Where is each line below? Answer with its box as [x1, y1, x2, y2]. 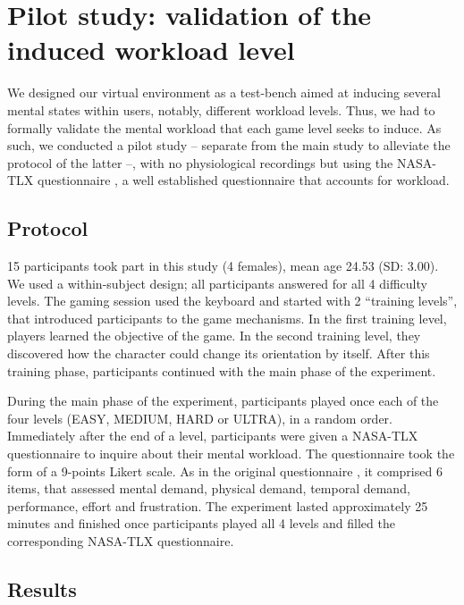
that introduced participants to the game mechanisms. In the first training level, [7, 308, 447, 327]
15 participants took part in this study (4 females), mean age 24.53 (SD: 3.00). [7, 256, 439, 275]
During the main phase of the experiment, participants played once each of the [7, 391, 439, 410]
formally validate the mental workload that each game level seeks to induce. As [7, 118, 442, 137]
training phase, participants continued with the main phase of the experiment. [7, 361, 436, 380]
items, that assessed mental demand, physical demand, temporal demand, [7, 479, 410, 498]
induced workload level [7, 31, 295, 68]
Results [7, 575, 77, 602]
